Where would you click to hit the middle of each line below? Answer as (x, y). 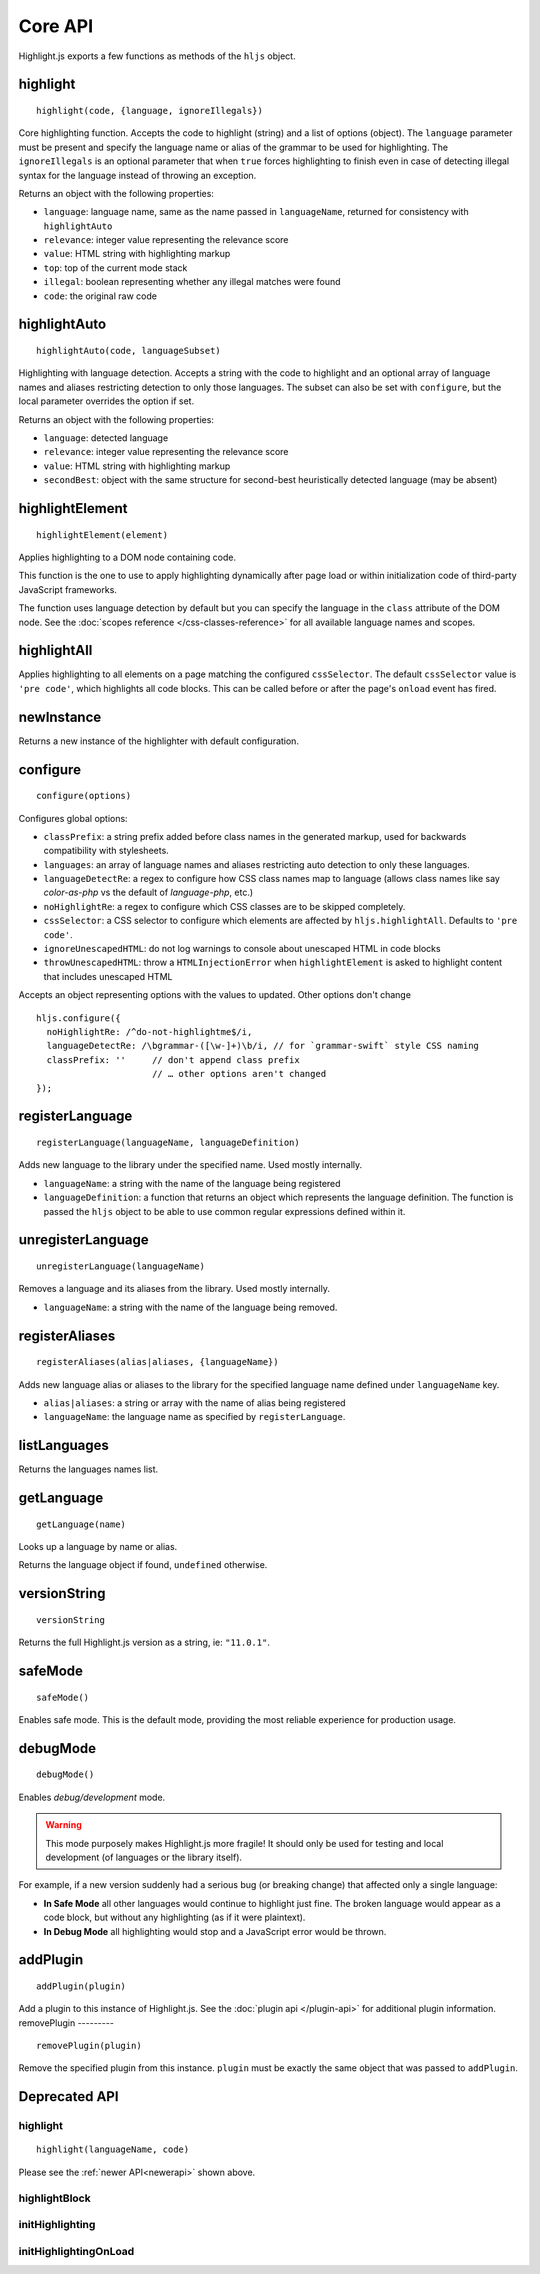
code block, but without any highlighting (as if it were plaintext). (174, 1917)
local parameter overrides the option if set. (106, 401)
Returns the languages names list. (88, 1469)
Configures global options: (73, 818)
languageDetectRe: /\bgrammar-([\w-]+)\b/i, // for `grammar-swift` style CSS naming (263, 1046)
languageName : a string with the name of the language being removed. (190, 1307)
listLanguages (64, 1445)
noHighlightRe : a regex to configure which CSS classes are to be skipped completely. (224, 906)
